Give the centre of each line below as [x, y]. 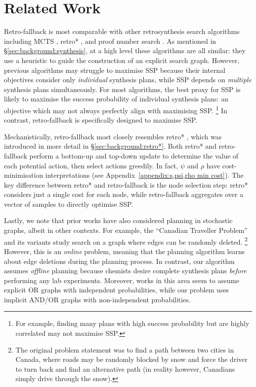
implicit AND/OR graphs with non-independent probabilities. [97, 299]
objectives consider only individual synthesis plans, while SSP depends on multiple [128, 80]
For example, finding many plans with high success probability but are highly [132, 323]
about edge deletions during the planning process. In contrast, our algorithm [119, 261]
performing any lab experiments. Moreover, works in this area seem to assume [122, 280]
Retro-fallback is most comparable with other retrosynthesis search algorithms [122, 31]
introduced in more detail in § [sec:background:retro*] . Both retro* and [110, 146]
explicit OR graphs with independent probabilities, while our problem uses [116, 290]
